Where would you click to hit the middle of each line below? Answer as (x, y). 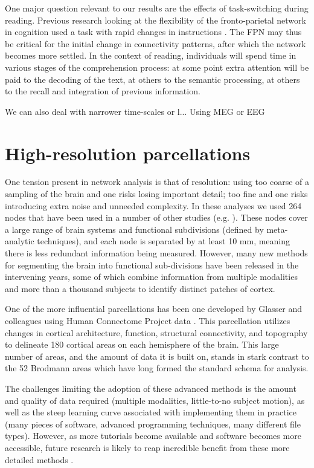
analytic (20, 241)
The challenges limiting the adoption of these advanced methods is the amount (151, 388)
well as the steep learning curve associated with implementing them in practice (151, 412)
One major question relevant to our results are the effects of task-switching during (157, 8)
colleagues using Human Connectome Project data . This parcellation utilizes (148, 320)
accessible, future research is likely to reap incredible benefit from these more (147, 447)
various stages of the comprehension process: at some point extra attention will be (157, 67)
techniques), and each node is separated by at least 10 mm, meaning (164, 241)
